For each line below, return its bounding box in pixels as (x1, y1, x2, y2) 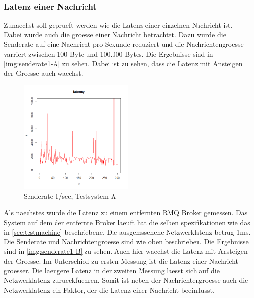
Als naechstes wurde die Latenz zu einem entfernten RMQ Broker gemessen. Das (4, 207, 248, 217)
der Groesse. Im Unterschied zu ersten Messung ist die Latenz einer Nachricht (4, 255, 238, 266)
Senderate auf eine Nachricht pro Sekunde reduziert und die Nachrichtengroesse (4, 39, 244, 49)
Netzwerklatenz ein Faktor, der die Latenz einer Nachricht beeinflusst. (4, 284, 215, 295)
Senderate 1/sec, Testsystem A (24, 191, 116, 201)
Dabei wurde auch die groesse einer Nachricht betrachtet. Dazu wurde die (4, 29, 226, 39)
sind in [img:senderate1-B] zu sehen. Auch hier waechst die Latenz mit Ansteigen (4, 246, 248, 256)
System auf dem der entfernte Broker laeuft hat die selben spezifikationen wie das (4, 217, 250, 227)
